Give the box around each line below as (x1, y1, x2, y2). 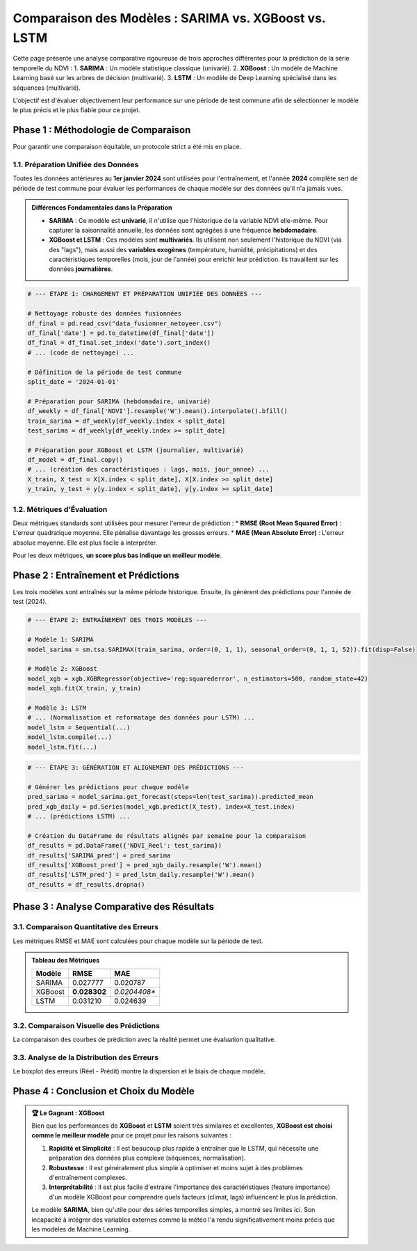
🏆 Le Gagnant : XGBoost (31, 1108, 105, 1117)
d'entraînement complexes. (49, 1173, 128, 1181)
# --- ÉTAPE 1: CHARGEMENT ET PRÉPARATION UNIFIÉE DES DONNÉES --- (27, 290, 263, 298)
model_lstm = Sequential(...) (27, 723, 131, 731)
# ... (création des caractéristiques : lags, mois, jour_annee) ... (27, 465, 270, 474)
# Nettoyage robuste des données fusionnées (27, 310, 182, 318)
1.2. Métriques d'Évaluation (13, 504, 108, 514)
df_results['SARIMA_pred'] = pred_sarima (27, 851, 171, 860)
